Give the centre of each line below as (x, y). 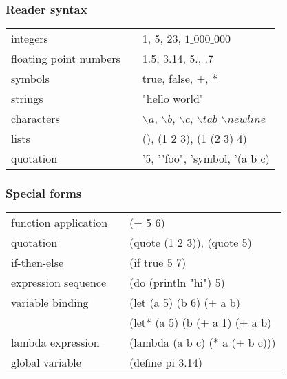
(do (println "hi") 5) (177, 283)
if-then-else (38, 263)
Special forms (44, 193)
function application (60, 223)
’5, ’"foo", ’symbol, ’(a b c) (206, 158)
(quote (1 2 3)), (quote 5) (191, 243)
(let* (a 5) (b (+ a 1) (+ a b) (201, 322)
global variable (46, 362)
